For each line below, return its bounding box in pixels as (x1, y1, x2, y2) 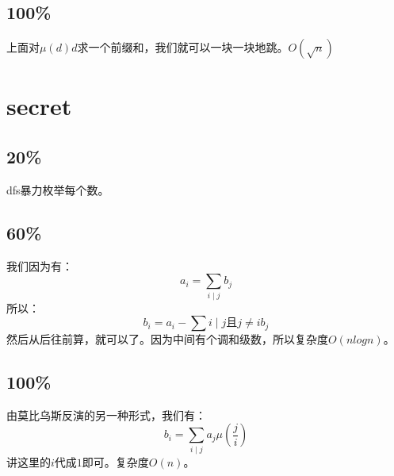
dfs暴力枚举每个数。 (6, 181, 109, 198)
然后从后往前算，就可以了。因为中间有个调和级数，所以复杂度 (6, 331, 328, 347)
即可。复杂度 (82, 453, 149, 470)
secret (6, 90, 72, 122)
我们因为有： (6, 257, 73, 274)
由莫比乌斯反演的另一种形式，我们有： (6, 406, 206, 423)
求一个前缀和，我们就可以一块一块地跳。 (77, 39, 289, 56)
